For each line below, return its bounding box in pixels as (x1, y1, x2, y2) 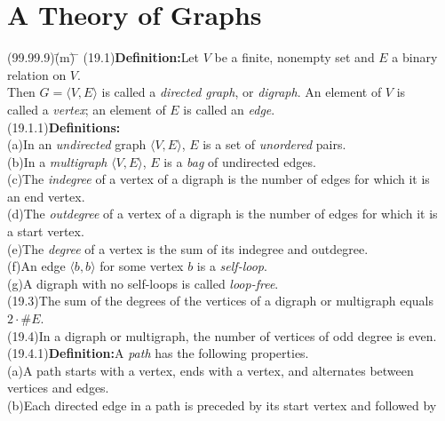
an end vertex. (7, 187, 85, 205)
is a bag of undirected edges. (163, 152, 316, 171)
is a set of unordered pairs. (203, 135, 346, 154)
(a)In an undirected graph (7, 135, 147, 154)
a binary (392, 48, 438, 67)
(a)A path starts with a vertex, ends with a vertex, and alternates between (7, 361, 414, 379)
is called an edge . (183, 99, 275, 118)
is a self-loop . (196, 257, 267, 275)
